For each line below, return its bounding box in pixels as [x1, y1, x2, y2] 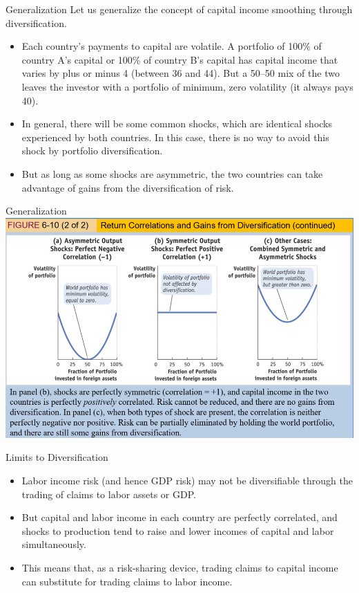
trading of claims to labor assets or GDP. [21, 486, 196, 501]
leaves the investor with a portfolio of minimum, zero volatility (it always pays [21, 79, 353, 93]
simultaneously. [21, 537, 86, 551]
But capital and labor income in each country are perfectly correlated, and [21, 510, 338, 524]
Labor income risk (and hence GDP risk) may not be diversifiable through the [21, 473, 353, 488]
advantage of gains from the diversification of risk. [21, 180, 234, 194]
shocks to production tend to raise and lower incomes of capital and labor [21, 523, 334, 538]
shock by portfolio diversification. [21, 143, 163, 158]
